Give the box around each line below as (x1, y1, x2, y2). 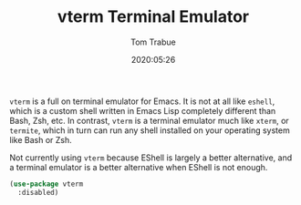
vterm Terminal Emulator (57, 6, 249, 27)
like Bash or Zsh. (9, 134, 72, 145)
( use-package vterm (9, 179, 84, 189)
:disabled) (17, 188, 59, 197)
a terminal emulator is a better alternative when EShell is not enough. (9, 161, 268, 172)
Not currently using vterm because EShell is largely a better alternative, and (9, 152, 293, 163)
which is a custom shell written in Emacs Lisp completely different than (9, 105, 276, 116)
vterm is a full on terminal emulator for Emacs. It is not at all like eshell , (9, 96, 275, 107)
